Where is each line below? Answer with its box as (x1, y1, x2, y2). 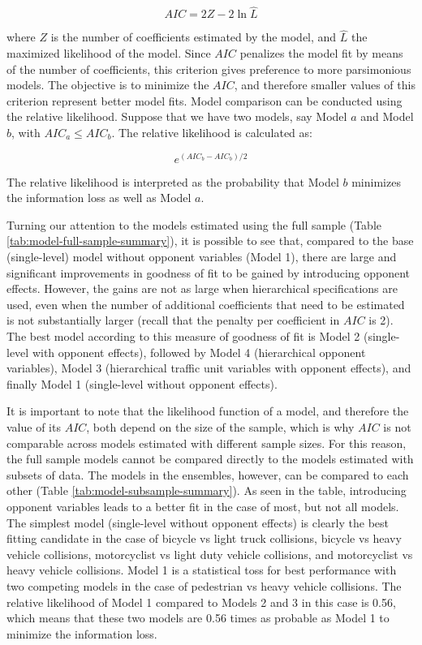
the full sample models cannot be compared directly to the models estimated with (6, 450, 414, 467)
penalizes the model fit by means (239, 45, 403, 62)
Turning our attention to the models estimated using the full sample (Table (6, 216, 382, 233)
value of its (6, 418, 61, 435)
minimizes (351, 173, 401, 190)
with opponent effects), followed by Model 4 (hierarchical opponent (32, 343, 366, 360)
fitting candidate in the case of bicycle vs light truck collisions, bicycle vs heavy (6, 530, 402, 547)
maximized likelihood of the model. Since (6, 45, 211, 62)
